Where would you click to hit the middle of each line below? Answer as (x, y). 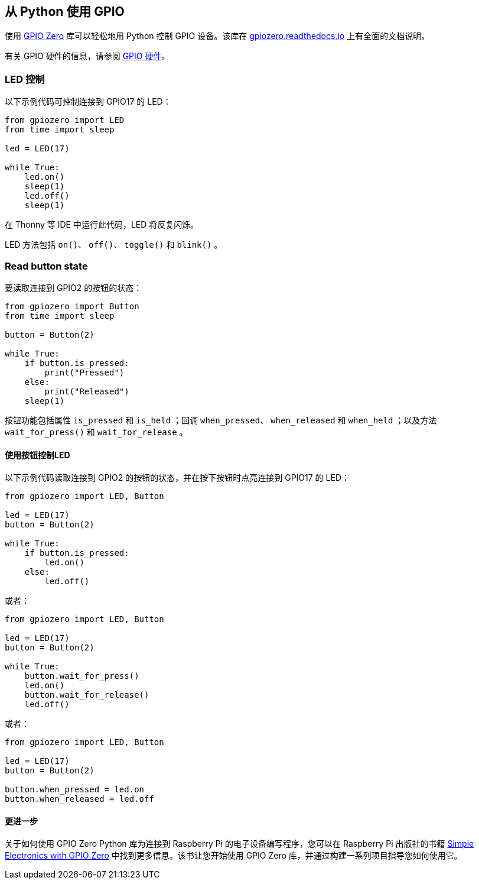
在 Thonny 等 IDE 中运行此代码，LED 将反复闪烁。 (102, 225)
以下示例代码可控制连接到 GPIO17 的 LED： (88, 102)
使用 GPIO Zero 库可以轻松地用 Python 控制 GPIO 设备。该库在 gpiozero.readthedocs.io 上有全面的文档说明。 (217, 36)
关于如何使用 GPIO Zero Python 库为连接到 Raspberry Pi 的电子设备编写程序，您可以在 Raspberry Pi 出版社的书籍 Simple (239, 844)
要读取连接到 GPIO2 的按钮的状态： (74, 287)
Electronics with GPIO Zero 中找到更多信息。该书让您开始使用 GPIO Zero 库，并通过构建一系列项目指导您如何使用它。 (234, 856)
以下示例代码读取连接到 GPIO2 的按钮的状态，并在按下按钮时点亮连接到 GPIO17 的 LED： (177, 478)
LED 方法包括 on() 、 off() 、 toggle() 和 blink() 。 (114, 245)
